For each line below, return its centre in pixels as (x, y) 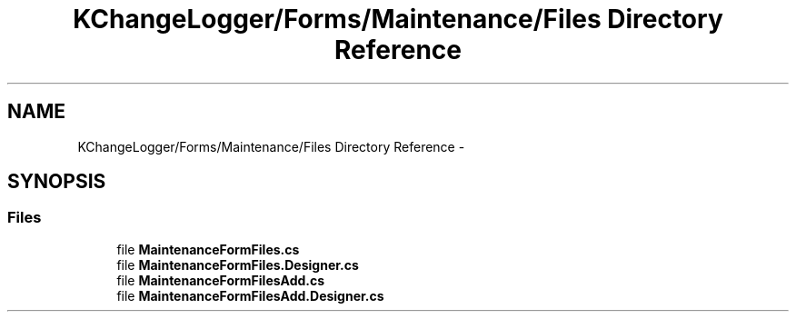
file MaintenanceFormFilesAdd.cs (221, 280)
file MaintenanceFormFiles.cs (208, 249)
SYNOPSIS (57, 182)
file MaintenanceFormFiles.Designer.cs (238, 264)
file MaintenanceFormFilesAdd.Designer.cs (250, 295)
